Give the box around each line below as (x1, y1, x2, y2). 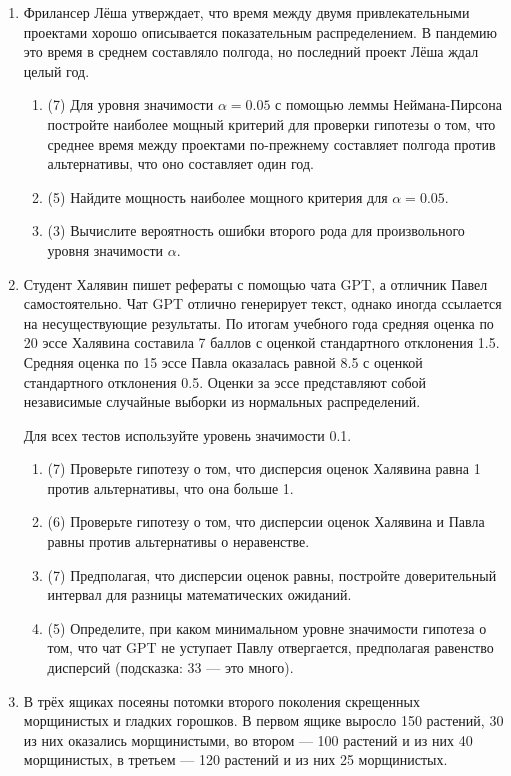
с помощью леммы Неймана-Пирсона (275, 94, 503, 115)
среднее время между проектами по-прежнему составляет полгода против (47, 133, 496, 154)
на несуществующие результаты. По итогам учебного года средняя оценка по (23, 312, 494, 333)
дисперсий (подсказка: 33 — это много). (47, 657, 294, 678)
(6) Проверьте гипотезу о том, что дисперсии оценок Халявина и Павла (47, 511, 485, 532)
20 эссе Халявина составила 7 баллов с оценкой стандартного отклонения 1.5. (23, 332, 500, 353)
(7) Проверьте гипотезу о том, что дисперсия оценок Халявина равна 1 (47, 458, 481, 479)
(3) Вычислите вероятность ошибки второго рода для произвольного (47, 220, 465, 241)
